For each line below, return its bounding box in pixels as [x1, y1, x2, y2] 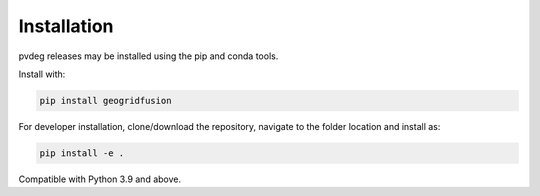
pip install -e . [39, 147, 125, 159]
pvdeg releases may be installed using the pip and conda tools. [18, 50, 279, 62]
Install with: [18, 68, 66, 80]
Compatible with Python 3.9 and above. [18, 173, 182, 185]
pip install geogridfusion [39, 95, 172, 106]
